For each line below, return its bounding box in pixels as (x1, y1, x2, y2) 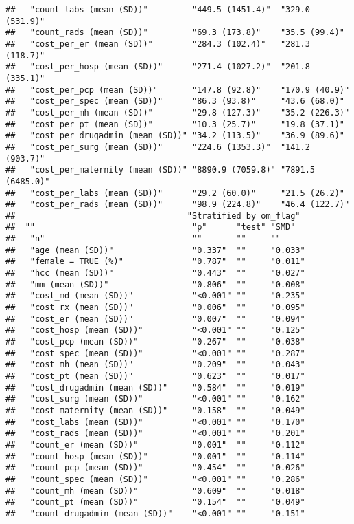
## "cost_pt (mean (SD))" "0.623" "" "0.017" (5, 371, 305, 381)
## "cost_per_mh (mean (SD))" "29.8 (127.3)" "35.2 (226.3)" (5, 107, 350, 118)
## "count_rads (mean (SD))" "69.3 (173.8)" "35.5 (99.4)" (5, 28, 344, 38)
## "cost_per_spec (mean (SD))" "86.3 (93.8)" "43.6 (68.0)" (5, 96, 344, 107)
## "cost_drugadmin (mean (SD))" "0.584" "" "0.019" (5, 382, 305, 393)
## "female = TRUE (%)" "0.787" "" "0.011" (5, 256, 305, 267)
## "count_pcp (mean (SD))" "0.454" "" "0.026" (5, 463, 305, 473)
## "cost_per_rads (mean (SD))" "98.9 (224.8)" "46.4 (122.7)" (5, 199, 350, 210)
